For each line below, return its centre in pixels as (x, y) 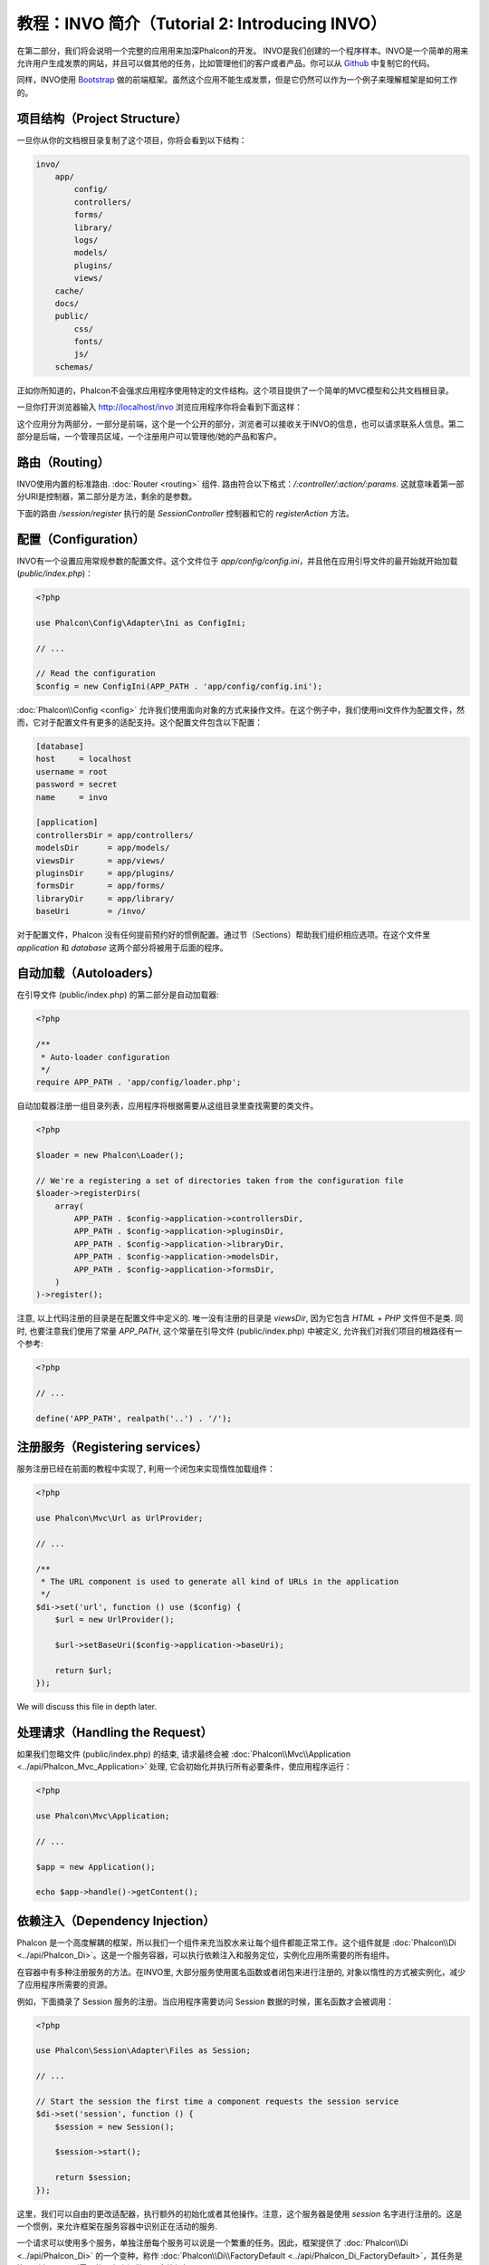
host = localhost (84, 759)
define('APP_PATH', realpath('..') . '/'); (134, 1418)
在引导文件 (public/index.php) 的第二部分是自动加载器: (118, 995)
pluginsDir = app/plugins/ (105, 873)
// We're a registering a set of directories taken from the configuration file (220, 1181)
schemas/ (74, 366)
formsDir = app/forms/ (101, 886)
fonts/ (88, 342)
